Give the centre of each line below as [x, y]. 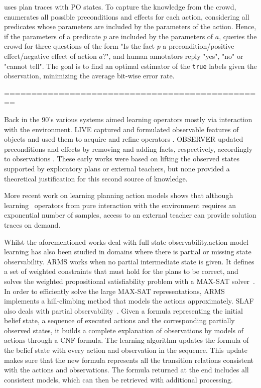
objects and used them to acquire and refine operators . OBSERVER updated [124, 139]
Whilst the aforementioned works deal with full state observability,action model [126, 241]
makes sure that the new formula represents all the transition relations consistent [129, 360]
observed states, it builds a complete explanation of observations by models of [124, 330]
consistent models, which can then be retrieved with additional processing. [118, 379]
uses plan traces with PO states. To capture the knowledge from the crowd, [120, 7]
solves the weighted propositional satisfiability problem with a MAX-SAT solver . [129, 281]
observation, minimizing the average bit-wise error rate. [89, 76]
